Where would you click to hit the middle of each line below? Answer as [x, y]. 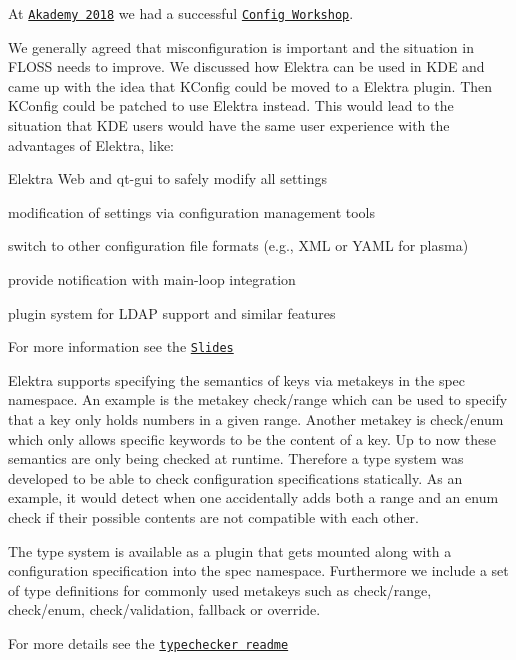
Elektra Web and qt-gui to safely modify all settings [167, 178]
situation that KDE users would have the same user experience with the [229, 125]
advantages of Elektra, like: [91, 144]
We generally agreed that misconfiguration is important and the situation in [241, 46]
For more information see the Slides [121, 346]
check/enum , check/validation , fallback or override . [164, 609]
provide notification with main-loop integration [152, 279]
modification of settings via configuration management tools [192, 211]
